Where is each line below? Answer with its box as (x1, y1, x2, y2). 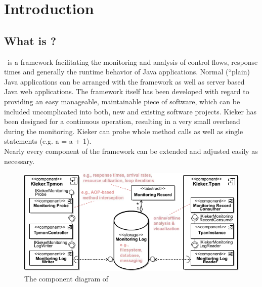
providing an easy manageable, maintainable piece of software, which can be (4, 96, 240, 106)
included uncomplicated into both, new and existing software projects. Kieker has (4, 106, 256, 116)
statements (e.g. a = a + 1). (4, 136, 92, 146)
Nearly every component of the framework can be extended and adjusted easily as (4, 145, 258, 156)
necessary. (4, 155, 35, 166)
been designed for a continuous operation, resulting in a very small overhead (4, 116, 240, 127)
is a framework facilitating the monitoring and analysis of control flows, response (7, 56, 258, 67)
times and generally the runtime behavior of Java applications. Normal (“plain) (4, 66, 250, 77)
